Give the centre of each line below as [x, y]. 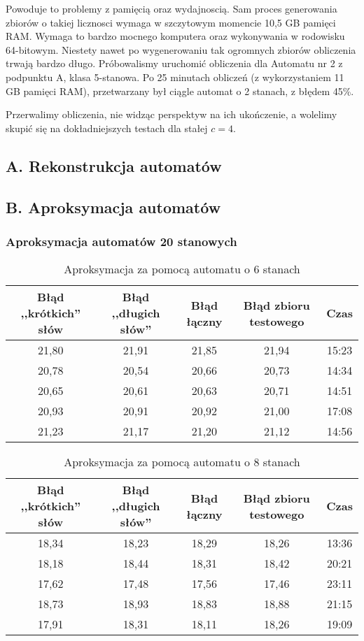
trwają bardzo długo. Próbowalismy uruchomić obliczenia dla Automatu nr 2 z [174, 63]
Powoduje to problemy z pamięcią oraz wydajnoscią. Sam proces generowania [171, 8]
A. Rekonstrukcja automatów [114, 165]
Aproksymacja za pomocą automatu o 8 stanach [182, 462]
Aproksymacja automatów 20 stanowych [121, 241]
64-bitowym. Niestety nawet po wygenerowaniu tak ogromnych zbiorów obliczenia [181, 49]
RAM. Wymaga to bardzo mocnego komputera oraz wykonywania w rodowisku [175, 36]
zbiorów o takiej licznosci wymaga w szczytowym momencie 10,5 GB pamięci [171, 22]
